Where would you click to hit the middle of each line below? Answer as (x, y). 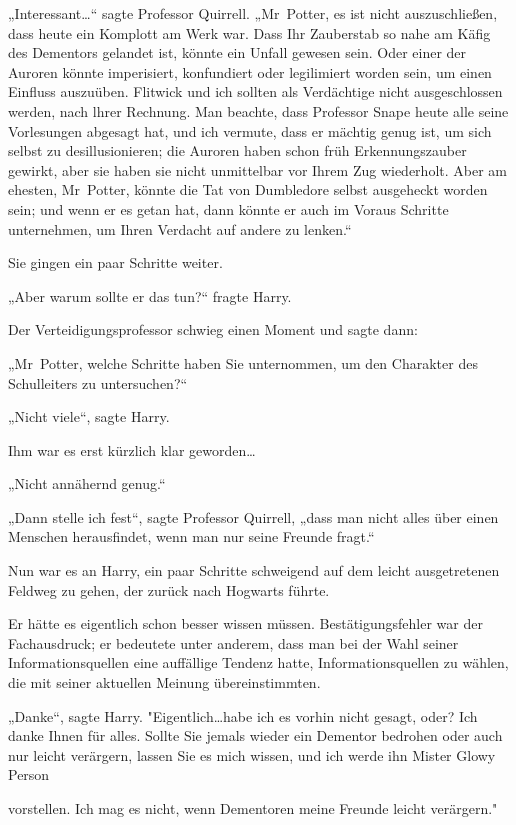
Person (29, 774)
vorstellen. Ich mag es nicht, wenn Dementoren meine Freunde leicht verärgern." (253, 808)
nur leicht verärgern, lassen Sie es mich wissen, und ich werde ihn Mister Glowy (252, 754)
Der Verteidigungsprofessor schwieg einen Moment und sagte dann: (213, 329)
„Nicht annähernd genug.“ (87, 483)
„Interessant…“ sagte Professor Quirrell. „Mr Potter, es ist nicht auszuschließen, (253, 13)
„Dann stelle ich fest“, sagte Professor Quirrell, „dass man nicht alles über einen (253, 516)
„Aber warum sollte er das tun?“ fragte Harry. (150, 295)
